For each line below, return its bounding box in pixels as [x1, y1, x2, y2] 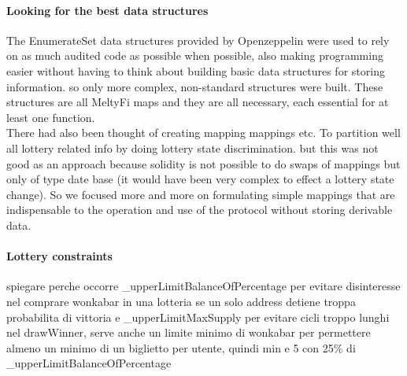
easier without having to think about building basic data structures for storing [6, 62, 385, 79]
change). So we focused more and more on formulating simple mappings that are [6, 186, 395, 202]
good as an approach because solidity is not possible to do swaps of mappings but [6, 155, 401, 171]
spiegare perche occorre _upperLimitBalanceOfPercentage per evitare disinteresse [6, 278, 401, 294]
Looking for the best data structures [6, 2, 209, 18]
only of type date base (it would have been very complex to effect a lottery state [6, 171, 394, 187]
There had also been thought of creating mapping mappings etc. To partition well [6, 124, 401, 141]
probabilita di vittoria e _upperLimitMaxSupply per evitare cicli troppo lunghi [6, 308, 390, 325]
